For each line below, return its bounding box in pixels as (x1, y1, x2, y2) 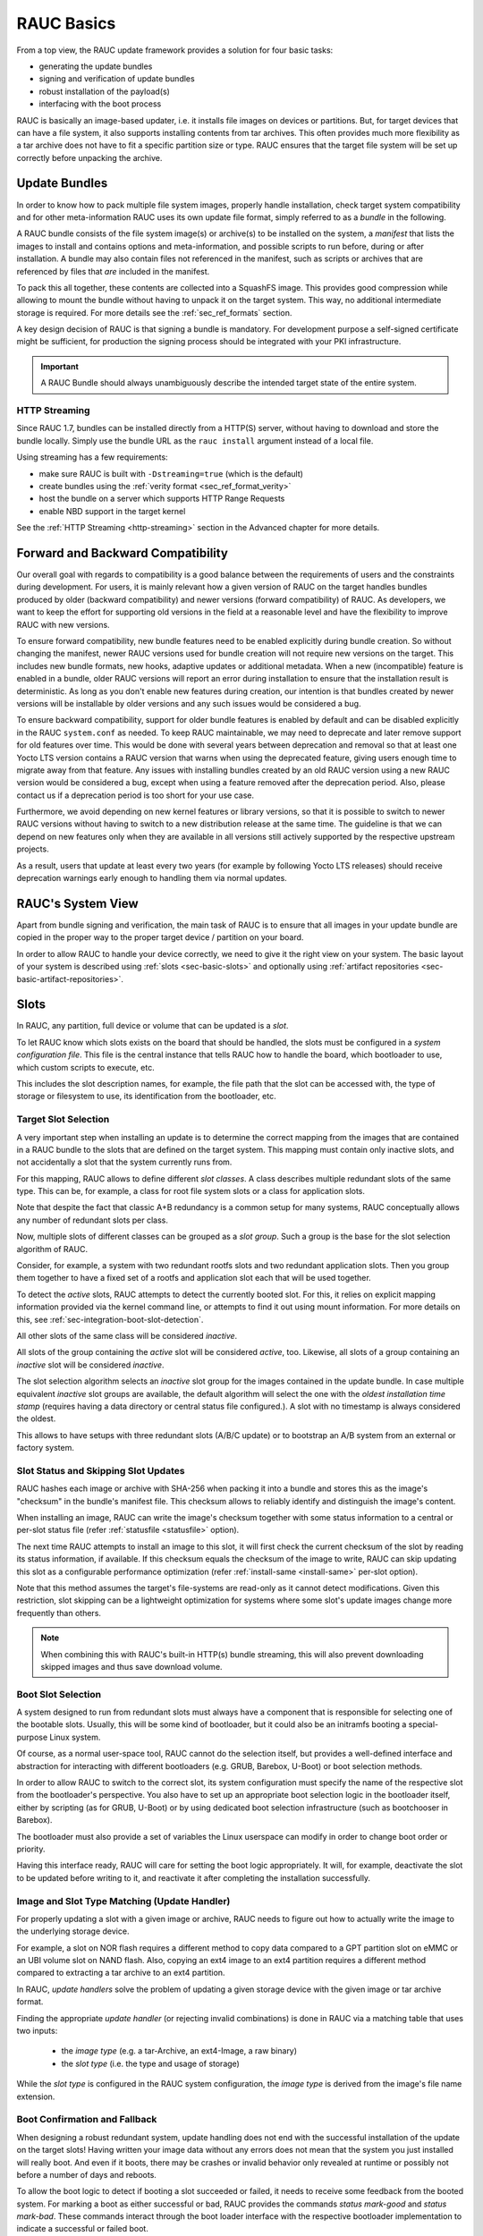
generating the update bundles (38, 61, 153, 72)
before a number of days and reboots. (16, 2169, 157, 2180)
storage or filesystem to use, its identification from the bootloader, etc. (16, 1091, 276, 1102)
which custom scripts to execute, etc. (16, 1062, 156, 1072)
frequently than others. (16, 1607, 102, 1618)
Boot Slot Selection (16, 1688, 102, 1700)
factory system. (16, 1443, 75, 1453)
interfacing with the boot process (38, 98, 162, 109)
